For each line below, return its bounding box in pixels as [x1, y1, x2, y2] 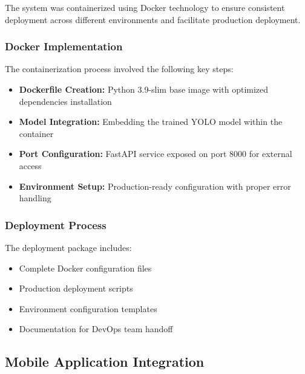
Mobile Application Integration [5, 352, 205, 371]
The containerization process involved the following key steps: [5, 62, 234, 75]
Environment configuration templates [19, 302, 157, 315]
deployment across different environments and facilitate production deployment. [5, 13, 301, 25]
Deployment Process [5, 217, 107, 232]
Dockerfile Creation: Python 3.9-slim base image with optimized [19, 83, 269, 95]
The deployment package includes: [5, 241, 132, 253]
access [19, 159, 42, 172]
